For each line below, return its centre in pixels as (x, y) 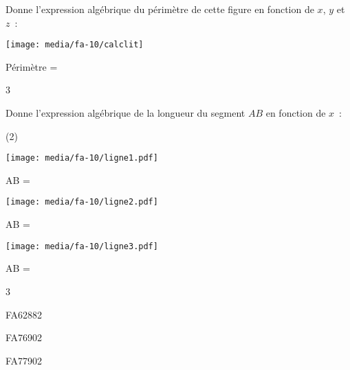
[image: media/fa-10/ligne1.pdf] (82, 158)
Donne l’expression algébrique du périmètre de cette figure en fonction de (160, 9)
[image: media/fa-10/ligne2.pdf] (82, 202)
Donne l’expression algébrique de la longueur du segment (125, 113)
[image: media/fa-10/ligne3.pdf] (82, 246)
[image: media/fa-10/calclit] (75, 45)
